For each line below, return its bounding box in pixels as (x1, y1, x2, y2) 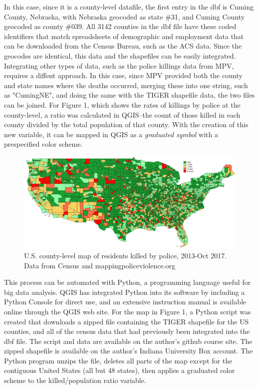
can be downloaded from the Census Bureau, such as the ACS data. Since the (4, 41, 242, 51)
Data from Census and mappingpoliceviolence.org (24, 260, 176, 270)
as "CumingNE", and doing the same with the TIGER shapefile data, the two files (4, 90, 255, 100)
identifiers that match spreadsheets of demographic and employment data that (4, 31, 244, 41)
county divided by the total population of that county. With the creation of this (4, 119, 249, 130)
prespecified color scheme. (4, 139, 83, 149)
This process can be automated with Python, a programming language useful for (4, 277, 251, 287)
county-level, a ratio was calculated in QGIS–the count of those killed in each (4, 109, 241, 120)
